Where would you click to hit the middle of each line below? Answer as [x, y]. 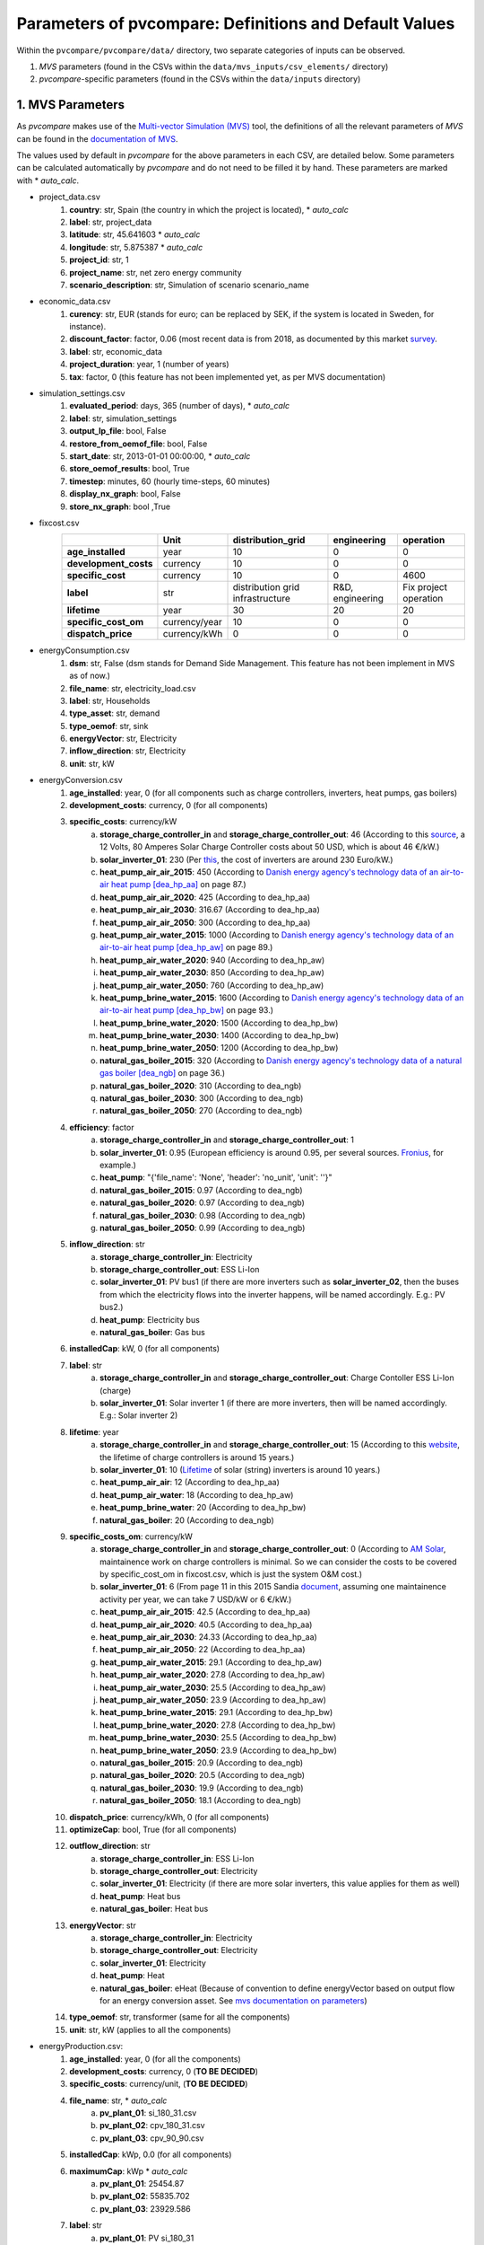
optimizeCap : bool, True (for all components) [153, 1829]
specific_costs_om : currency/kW [131, 1536]
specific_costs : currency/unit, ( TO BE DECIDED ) [159, 2084]
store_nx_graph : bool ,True [120, 506]
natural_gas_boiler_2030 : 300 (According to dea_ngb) [202, 1098]
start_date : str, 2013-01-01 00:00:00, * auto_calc [160, 456]
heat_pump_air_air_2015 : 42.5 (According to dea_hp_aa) [205, 1612]
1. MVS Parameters [71, 105]
